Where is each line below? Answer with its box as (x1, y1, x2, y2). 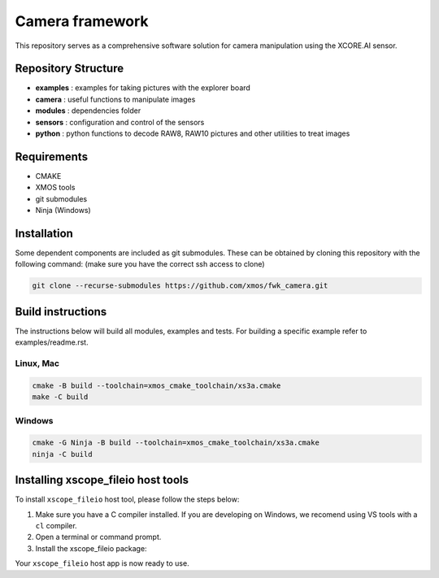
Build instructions (15, 305, 107, 319)
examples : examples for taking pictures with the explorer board (35, 83, 251, 93)
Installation (15, 226, 73, 240)
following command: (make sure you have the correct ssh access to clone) (15, 259, 265, 269)
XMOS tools (35, 183, 76, 193)
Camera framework (15, 12, 150, 30)
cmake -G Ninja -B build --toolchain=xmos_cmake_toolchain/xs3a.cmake (32, 438, 320, 447)
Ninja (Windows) (35, 206, 91, 215)
